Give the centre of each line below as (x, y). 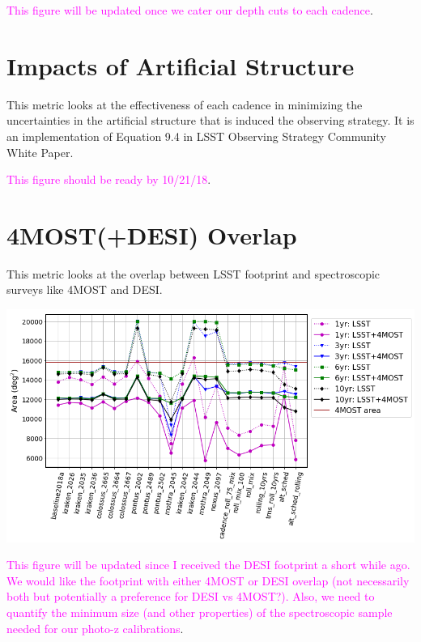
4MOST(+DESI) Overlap (152, 234)
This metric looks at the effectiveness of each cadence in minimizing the (185, 104)
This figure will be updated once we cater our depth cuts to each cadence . (190, 10)
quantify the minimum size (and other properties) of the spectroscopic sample (200, 612)
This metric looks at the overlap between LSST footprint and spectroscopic (193, 273)
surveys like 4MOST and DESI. (85, 289)
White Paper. (40, 152)
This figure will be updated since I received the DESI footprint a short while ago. (208, 565)
